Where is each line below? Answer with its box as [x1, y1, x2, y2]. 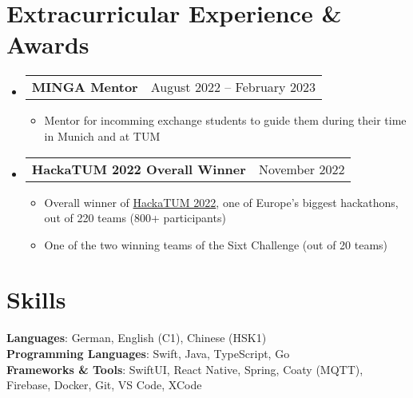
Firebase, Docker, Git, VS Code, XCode [6, 376, 202, 393]
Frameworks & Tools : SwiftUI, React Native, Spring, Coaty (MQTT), [6, 360, 363, 377]
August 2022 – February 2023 [150, 78, 316, 97]
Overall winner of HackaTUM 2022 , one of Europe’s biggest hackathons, [44, 193, 399, 210]
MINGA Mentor [31, 78, 138, 97]
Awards [6, 28, 89, 61]
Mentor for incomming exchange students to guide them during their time [44, 112, 407, 129]
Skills [6, 283, 66, 316]
